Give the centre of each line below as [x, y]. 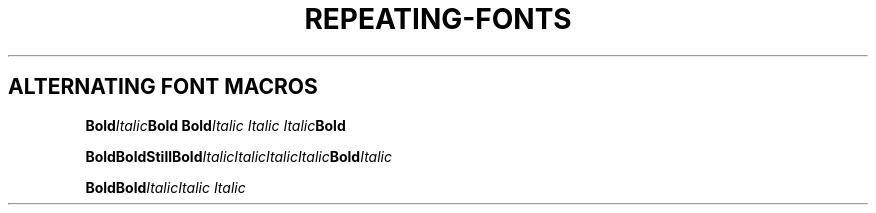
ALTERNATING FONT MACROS [163, 87]
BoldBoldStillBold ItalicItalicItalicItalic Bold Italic [238, 156]
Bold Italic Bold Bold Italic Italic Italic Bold [215, 125]
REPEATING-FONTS [438, 19]
